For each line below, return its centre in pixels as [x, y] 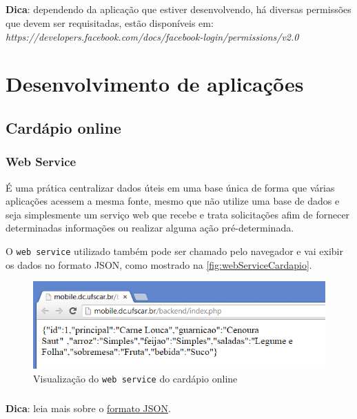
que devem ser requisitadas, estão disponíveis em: [110, 22]
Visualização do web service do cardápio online [135, 379]
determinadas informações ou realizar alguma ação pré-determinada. [150, 228]
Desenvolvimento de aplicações [155, 84]
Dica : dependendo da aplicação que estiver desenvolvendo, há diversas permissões [178, 9]
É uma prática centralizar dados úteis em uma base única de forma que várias [170, 187]
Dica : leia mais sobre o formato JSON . [88, 408]
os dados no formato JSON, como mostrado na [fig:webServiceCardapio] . [159, 264]
